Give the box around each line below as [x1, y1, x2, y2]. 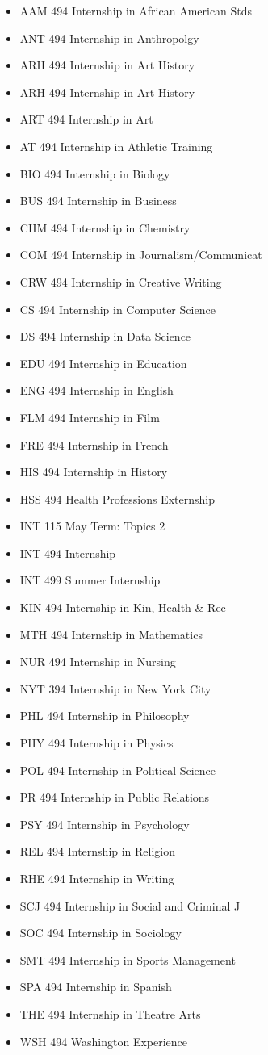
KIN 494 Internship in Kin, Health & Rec [19, 599, 226, 616]
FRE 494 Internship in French [19, 436, 169, 453]
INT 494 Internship [19, 544, 116, 561]
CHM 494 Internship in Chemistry [19, 219, 191, 236]
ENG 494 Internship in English [19, 382, 174, 399]
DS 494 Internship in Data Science [19, 328, 191, 345]
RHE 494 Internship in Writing [19, 870, 174, 886]
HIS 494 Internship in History [19, 463, 168, 480]
